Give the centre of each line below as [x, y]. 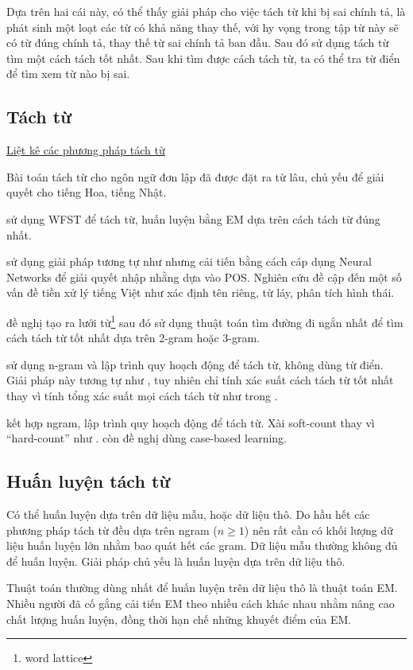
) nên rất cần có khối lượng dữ [318, 530]
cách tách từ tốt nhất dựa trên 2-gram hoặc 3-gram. [133, 338]
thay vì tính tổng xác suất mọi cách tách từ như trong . [142, 395]
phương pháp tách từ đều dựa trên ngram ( [112, 530]
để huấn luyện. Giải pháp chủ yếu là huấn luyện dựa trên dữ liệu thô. [176, 561]
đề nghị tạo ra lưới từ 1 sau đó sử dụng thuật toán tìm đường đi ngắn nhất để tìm [205, 321]
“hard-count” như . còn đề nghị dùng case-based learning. [147, 438]
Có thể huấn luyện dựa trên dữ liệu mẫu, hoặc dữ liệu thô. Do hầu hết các [188, 514]
